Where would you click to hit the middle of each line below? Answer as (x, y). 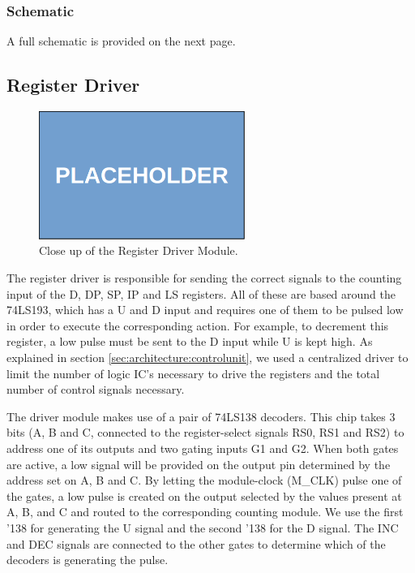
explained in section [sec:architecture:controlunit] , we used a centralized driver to (207, 358)
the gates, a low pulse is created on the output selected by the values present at (204, 495)
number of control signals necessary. (96, 389)
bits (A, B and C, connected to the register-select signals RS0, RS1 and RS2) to (205, 432)
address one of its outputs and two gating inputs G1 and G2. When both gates (203, 448)
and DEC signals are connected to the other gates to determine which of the (196, 543)
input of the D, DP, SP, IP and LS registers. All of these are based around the (201, 293)
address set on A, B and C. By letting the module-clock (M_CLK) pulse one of (204, 480)
